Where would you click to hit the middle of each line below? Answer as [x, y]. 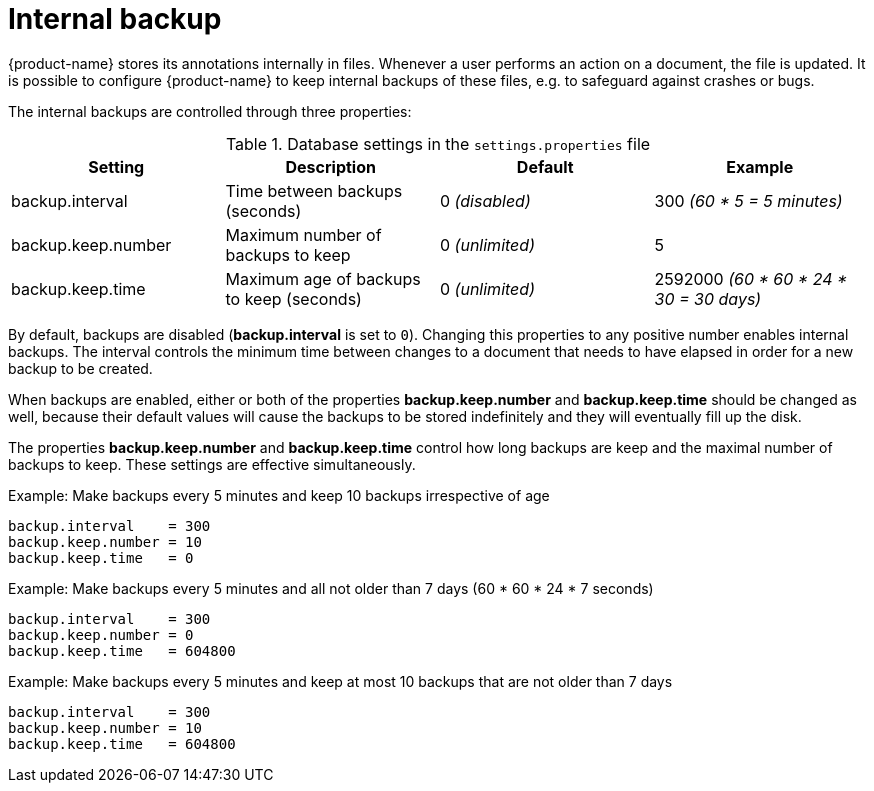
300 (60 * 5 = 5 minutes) [748, 200]
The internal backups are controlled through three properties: [210, 111]
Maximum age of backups [323, 278]
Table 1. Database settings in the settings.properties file [438, 143]
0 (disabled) [485, 200]
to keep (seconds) [293, 298]
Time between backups [314, 190]
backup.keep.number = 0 [101, 634]
